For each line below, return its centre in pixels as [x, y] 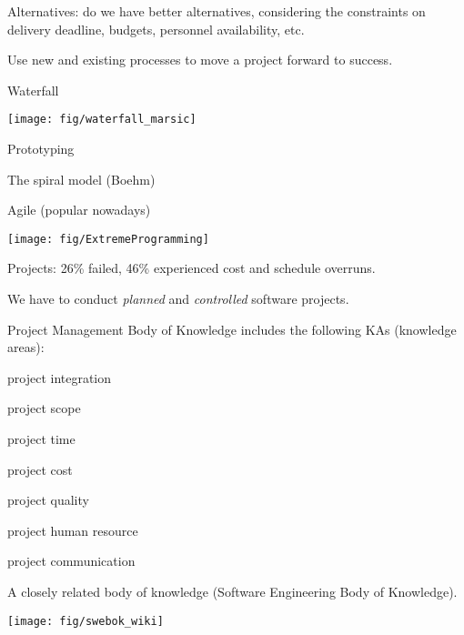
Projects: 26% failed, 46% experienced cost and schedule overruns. [192, 268]
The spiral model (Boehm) [81, 179]
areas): [26, 347]
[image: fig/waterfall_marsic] [102, 120]
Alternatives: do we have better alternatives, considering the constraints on [217, 11]
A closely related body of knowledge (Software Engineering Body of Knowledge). [232, 591]
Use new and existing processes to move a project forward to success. [200, 60]
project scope [44, 408]
